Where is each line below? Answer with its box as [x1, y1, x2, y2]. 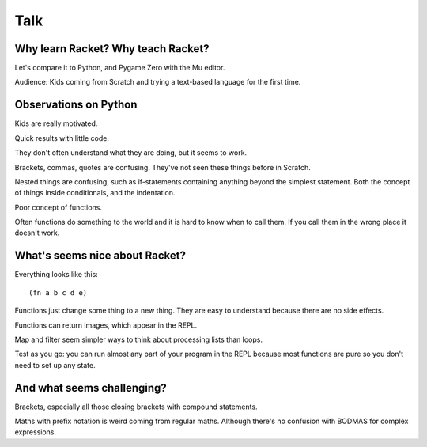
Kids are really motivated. [14, 119, 98, 128]
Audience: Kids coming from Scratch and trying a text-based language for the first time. [14, 78, 301, 87]
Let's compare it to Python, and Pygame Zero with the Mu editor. [14, 63, 225, 73]
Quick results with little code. [14, 133, 110, 142]
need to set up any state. [14, 360, 96, 369]
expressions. [14, 427, 57, 437]
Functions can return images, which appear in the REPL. [14, 320, 198, 330]
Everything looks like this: [14, 270, 98, 279]
